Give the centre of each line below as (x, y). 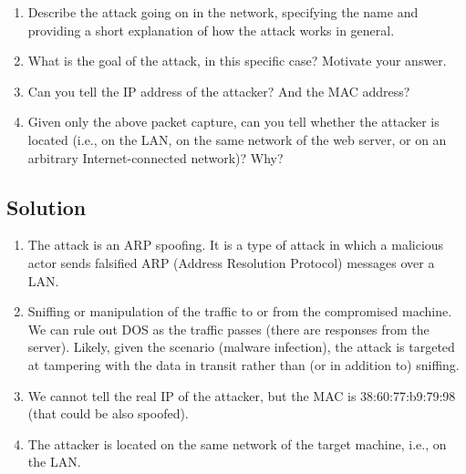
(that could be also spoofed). (108, 413)
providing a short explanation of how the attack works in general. (211, 30)
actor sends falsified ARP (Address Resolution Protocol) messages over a (231, 262)
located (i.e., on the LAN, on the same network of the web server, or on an (237, 139)
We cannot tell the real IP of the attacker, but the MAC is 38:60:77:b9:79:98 (242, 395)
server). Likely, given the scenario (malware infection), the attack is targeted (241, 347)
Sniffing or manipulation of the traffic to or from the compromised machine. (240, 311)
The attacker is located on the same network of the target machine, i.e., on (237, 443)
